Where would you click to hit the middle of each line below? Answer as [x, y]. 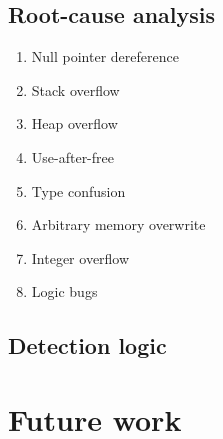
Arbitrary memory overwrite [118, 224]
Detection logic [87, 345]
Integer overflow [80, 257]
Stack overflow [75, 89]
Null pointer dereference [105, 56]
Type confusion [78, 190]
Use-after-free [72, 156]
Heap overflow [74, 123]
